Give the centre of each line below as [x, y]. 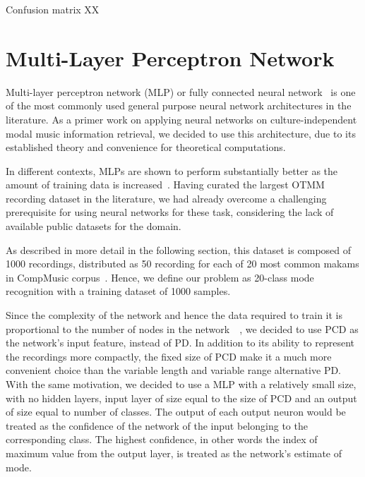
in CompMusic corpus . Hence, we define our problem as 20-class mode [160, 277]
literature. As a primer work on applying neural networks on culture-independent [181, 119]
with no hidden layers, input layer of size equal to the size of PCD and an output [181, 398]
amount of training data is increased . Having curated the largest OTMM [165, 185]
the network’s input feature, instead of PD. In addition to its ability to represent [180, 343]
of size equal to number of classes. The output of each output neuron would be [176, 412]
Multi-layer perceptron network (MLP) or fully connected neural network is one [181, 91]
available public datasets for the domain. [94, 226]
